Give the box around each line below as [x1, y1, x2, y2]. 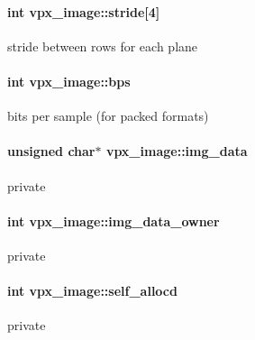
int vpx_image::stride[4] [7, 2, 160, 21]
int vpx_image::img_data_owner [7, 211, 220, 230]
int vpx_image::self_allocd [7, 281, 178, 300]
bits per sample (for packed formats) [7, 106, 209, 125]
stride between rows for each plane [7, 36, 198, 55]
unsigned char [7, 142, 96, 161]
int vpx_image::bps [7, 71, 131, 90]
